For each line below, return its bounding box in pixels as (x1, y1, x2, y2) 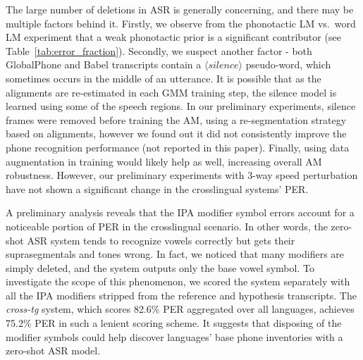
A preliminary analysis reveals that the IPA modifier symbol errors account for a (6, 205, 355, 220)
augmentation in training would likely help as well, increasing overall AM (6, 154, 322, 168)
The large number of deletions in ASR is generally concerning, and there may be (6, 2, 354, 16)
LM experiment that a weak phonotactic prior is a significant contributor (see (6, 30, 341, 44)
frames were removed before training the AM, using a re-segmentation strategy (6, 112, 347, 127)
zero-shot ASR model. (6, 343, 101, 358)
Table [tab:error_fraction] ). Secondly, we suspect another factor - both (6, 43, 312, 58)
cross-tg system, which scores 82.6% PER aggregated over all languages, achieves (6, 302, 355, 316)
